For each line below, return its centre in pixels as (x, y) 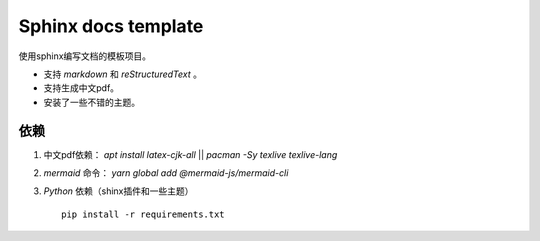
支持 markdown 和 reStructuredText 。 (122, 74)
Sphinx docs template (111, 26)
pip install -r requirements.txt (143, 214)
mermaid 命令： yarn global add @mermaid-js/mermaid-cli (166, 173)
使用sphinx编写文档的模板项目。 (85, 56)
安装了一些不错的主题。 (91, 102)
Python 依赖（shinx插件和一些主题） (118, 191)
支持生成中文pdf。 (81, 88)
